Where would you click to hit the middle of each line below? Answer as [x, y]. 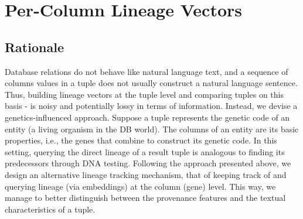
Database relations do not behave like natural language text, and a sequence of [147, 71]
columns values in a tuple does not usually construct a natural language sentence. [151, 83]
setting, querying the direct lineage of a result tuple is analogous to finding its [145, 151]
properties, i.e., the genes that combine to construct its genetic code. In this [141, 140]
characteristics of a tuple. [50, 209]
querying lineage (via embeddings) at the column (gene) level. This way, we [140, 186]
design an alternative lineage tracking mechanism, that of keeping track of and [146, 174]
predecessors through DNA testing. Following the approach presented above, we [148, 163]
